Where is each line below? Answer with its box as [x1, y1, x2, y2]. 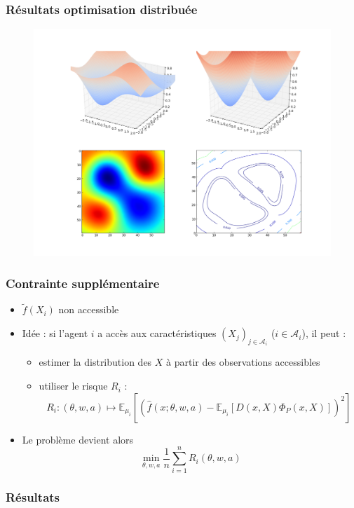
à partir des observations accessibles [166, 355, 320, 369]
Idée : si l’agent [22, 326, 88, 341]
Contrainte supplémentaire [6, 274, 160, 291]
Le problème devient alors [22, 432, 134, 446]
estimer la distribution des [39, 355, 152, 369]
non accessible [58, 302, 119, 317]
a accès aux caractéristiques [97, 326, 217, 341]
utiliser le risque [39, 378, 108, 393]
